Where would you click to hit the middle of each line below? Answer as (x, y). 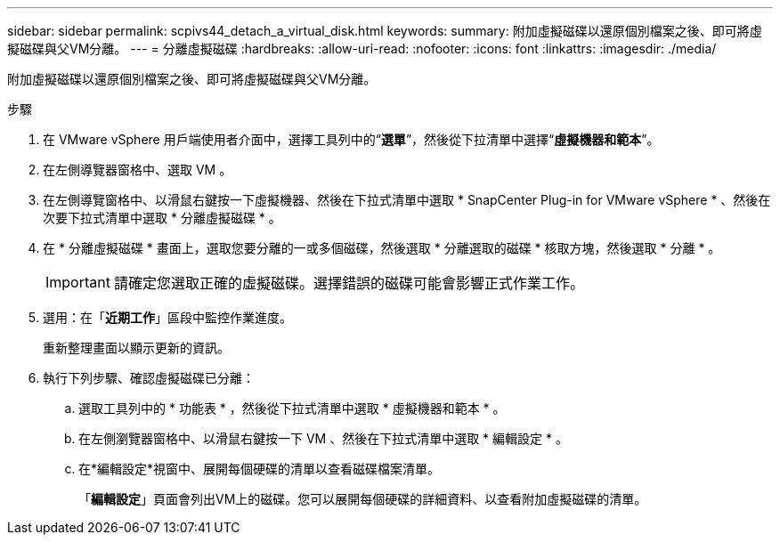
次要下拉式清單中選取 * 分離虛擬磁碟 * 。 (162, 218)
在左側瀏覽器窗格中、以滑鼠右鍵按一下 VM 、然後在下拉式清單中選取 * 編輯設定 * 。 (323, 438)
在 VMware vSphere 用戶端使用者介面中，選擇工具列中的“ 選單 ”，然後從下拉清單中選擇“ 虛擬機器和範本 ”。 (351, 139)
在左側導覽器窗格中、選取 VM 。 (138, 170)
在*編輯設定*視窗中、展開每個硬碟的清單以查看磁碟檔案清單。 (260, 469)
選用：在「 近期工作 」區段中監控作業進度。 (167, 317)
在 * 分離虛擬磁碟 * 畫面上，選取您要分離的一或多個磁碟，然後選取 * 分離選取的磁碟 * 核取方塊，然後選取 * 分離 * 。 (382, 248)
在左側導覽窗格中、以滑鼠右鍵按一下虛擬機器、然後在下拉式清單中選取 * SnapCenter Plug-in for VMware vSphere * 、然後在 (407, 200)
